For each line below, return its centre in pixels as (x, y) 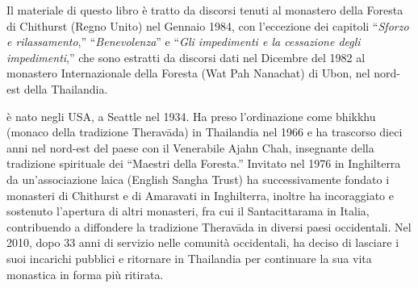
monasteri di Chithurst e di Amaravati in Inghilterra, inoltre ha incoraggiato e (200, 195)
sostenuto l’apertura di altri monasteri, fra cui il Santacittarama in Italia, (188, 211)
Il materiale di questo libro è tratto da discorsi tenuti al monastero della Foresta (205, 10)
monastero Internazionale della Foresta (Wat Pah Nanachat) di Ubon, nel (188, 73)
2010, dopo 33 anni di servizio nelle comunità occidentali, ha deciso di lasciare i (203, 242)
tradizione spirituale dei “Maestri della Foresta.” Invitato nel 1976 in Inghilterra (204, 163)
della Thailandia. (66, 88)
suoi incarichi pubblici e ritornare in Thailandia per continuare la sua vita (189, 258)
